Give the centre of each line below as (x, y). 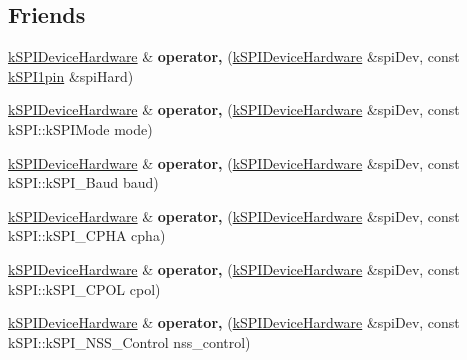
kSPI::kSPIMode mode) (80, 128)
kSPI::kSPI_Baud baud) (83, 182)
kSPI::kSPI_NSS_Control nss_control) (129, 341)
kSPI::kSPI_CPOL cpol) (84, 288)
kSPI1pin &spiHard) (71, 75)
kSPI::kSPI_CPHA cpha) (87, 235)
